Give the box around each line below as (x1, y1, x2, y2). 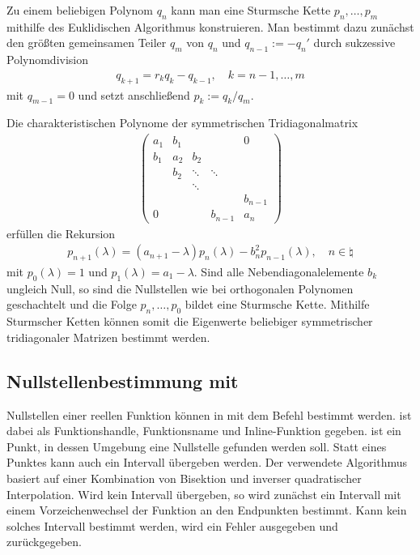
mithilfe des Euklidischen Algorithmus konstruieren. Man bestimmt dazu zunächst (6, 18, 414, 35)
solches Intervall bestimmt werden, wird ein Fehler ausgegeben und (6, 517, 338, 534)
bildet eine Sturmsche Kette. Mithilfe (185, 296, 370, 313)
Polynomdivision (6, 51, 89, 68)
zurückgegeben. (6, 533, 82, 550)
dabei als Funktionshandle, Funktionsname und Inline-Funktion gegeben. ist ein (6, 422, 401, 439)
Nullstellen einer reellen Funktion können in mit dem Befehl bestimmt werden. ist (6, 406, 412, 423)
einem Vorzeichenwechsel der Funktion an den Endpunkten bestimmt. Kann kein (6, 502, 407, 519)
